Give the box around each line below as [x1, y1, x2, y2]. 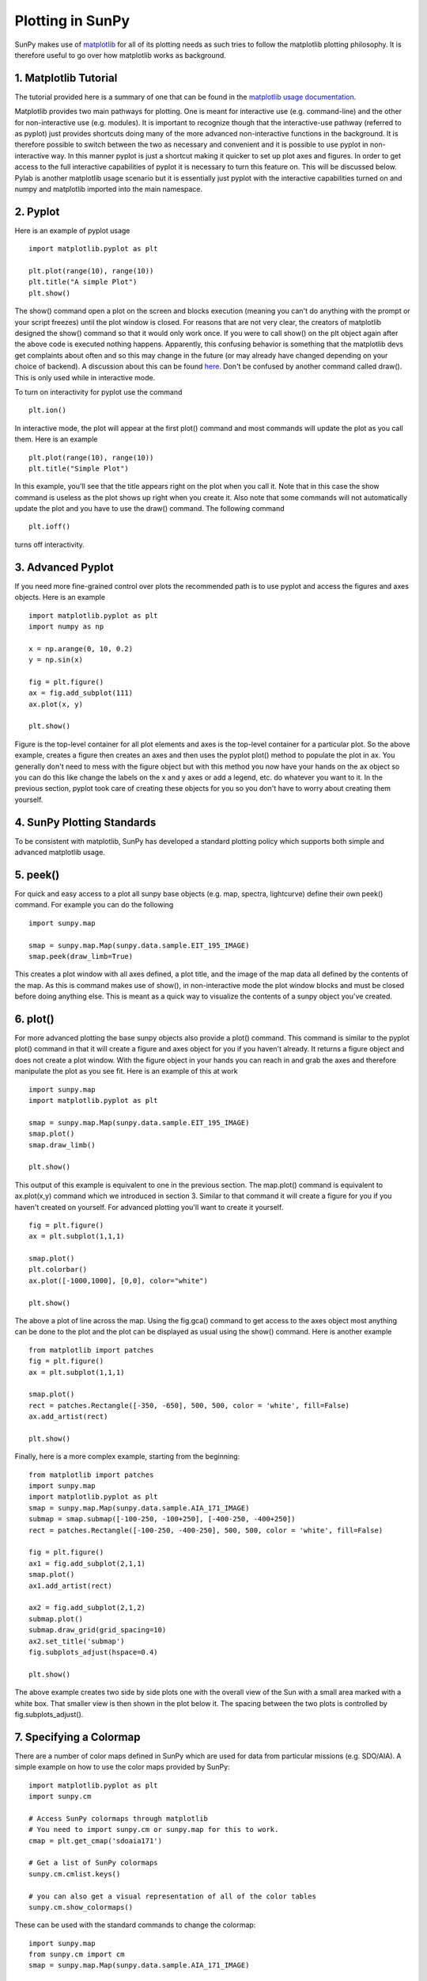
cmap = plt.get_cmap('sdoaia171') [28, 1836, 162, 1845]
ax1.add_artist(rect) [28, 1581, 112, 1590]
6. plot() [14, 1012, 55, 1025]
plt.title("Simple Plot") [28, 464, 130, 473]
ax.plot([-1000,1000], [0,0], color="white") [28, 1276, 209, 1285]
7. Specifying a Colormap [14, 1730, 141, 1743]
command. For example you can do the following [14, 900, 174, 910]
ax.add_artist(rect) [28, 1412, 108, 1422]
